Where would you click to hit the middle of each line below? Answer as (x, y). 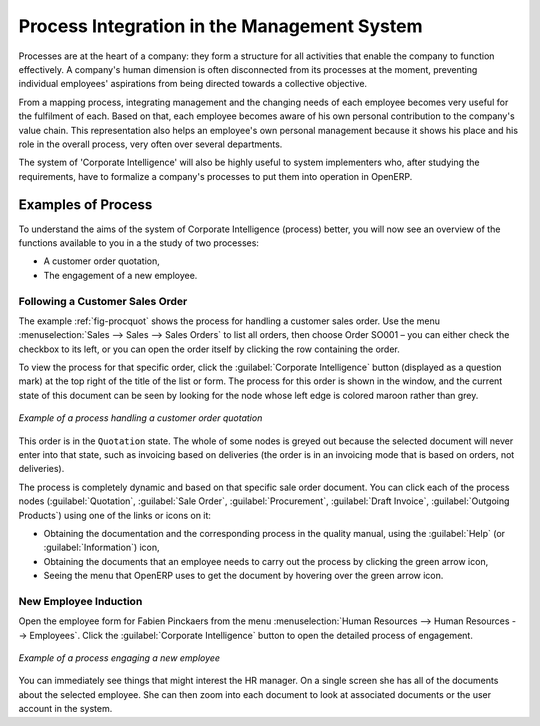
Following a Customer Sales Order (103, 301)
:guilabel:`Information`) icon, (101, 547)
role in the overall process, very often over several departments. (150, 144)
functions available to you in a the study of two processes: (139, 242)
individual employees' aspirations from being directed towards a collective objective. (193, 84)
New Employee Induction (80, 601)
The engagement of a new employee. (120, 275)
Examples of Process (85, 205)
